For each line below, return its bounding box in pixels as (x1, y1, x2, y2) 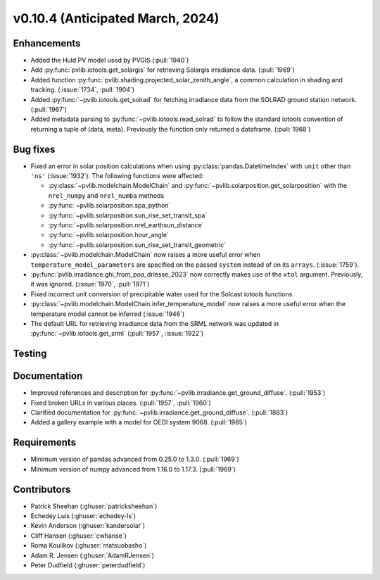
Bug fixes (13, 143, 56, 155)
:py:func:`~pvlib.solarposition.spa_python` (48, 201, 171, 210)
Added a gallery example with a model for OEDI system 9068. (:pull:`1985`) (30, 418, 248, 427)
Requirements (13, 436, 77, 448)
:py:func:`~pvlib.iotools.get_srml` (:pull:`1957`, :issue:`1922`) (30, 329, 204, 338)
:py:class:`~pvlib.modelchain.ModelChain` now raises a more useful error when (30, 251, 260, 259)
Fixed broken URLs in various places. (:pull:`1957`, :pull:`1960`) (30, 398, 211, 407)
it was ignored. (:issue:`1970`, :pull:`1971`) (30, 280, 150, 289)
